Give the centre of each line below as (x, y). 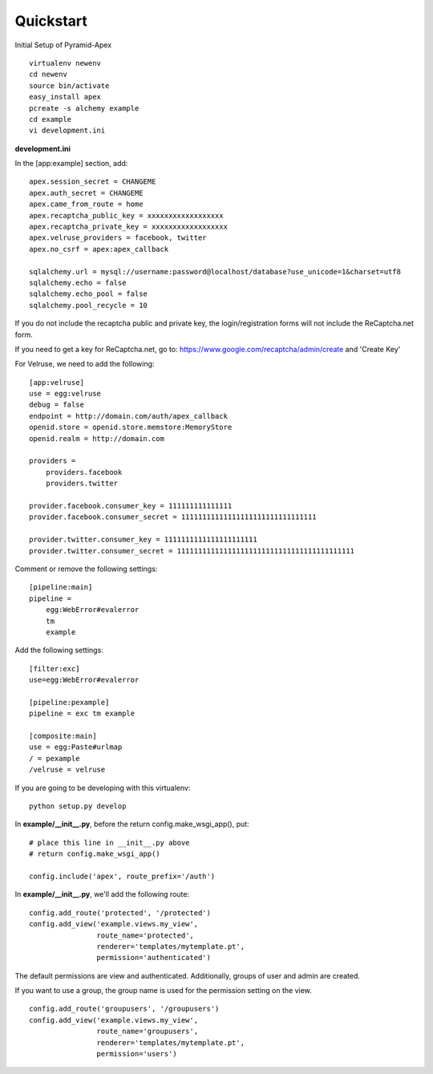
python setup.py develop (78, 806)
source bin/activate (69, 85)
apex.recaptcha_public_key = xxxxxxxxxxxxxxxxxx (126, 215)
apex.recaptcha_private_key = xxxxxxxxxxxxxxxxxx (129, 227)
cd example (51, 119)
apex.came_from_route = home (86, 204)
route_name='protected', (145, 935)
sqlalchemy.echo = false (78, 282)
